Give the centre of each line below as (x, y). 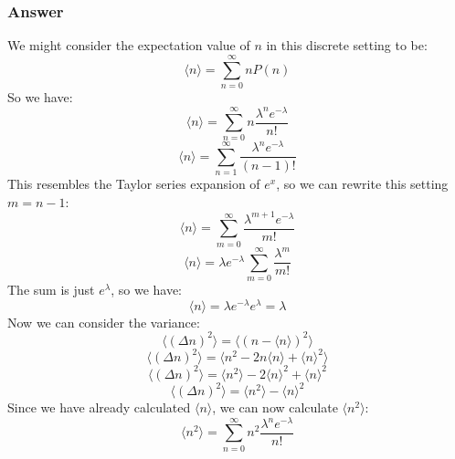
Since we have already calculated (99, 407)
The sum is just (51, 290)
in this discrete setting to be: (347, 45)
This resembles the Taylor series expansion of (134, 184)
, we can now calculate (275, 407)
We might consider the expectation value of (129, 45)
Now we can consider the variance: (104, 322)
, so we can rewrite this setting (362, 184)
